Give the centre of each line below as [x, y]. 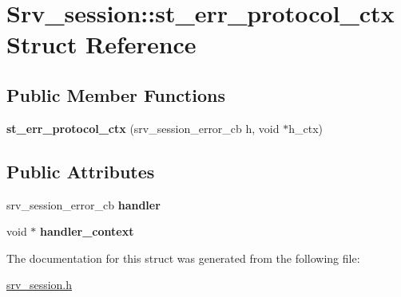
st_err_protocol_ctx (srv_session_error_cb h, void [143, 128]
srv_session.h [40, 285]
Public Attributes [81, 171]
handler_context [87, 231]
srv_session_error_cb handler [83, 204]
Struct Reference [101, 44]
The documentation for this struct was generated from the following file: [183, 258]
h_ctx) [306, 128]
